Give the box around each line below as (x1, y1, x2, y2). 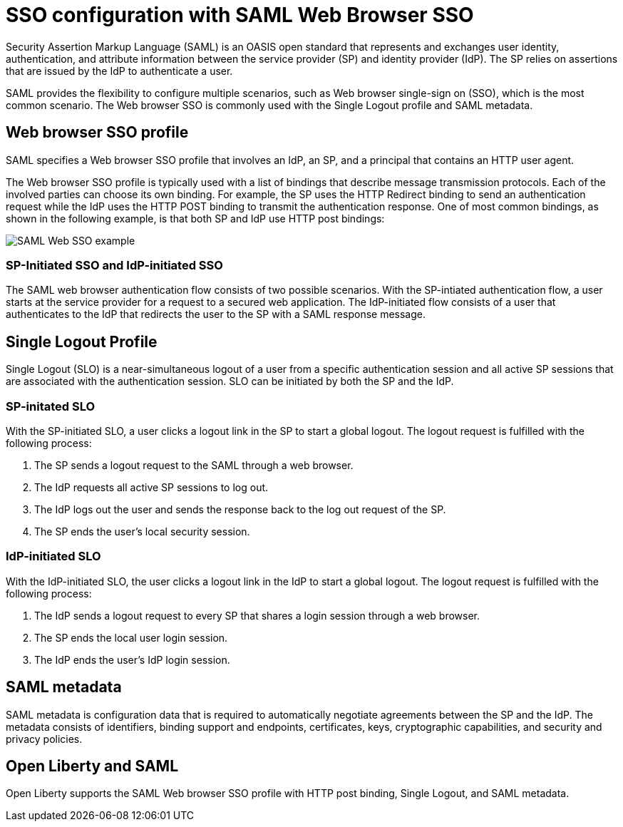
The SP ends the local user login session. (34, 631, 228, 644)
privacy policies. (6, 732, 83, 745)
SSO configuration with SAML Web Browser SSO (6, 3, 474, 27)
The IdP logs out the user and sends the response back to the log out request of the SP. (34, 503, 446, 515)
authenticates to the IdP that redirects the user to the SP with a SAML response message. (6, 308, 426, 321)
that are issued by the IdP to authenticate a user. (6, 64, 233, 77)
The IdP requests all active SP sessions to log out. (34, 481, 269, 493)
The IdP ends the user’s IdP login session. (34, 653, 230, 666)
